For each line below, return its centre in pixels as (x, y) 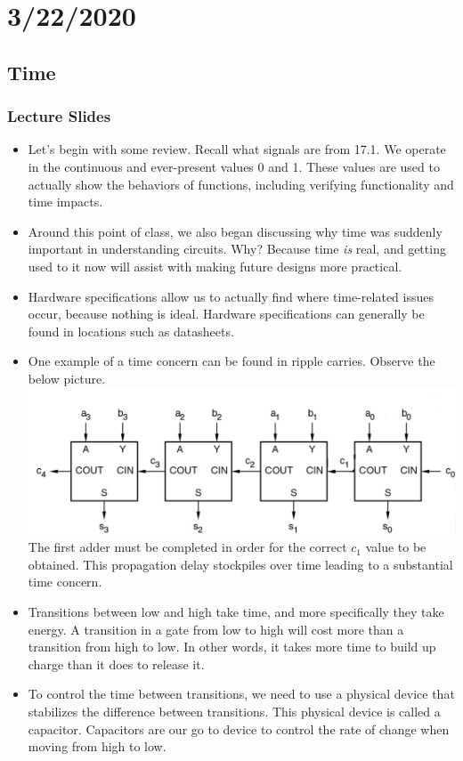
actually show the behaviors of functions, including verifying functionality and (241, 184)
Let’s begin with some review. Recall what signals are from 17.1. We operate (237, 149)
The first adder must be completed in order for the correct (187, 547)
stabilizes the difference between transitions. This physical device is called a (234, 711)
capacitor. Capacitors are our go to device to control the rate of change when (239, 729)
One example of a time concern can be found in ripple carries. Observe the (231, 361)
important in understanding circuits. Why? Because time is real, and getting (237, 249)
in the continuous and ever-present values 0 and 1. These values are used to (234, 166)
